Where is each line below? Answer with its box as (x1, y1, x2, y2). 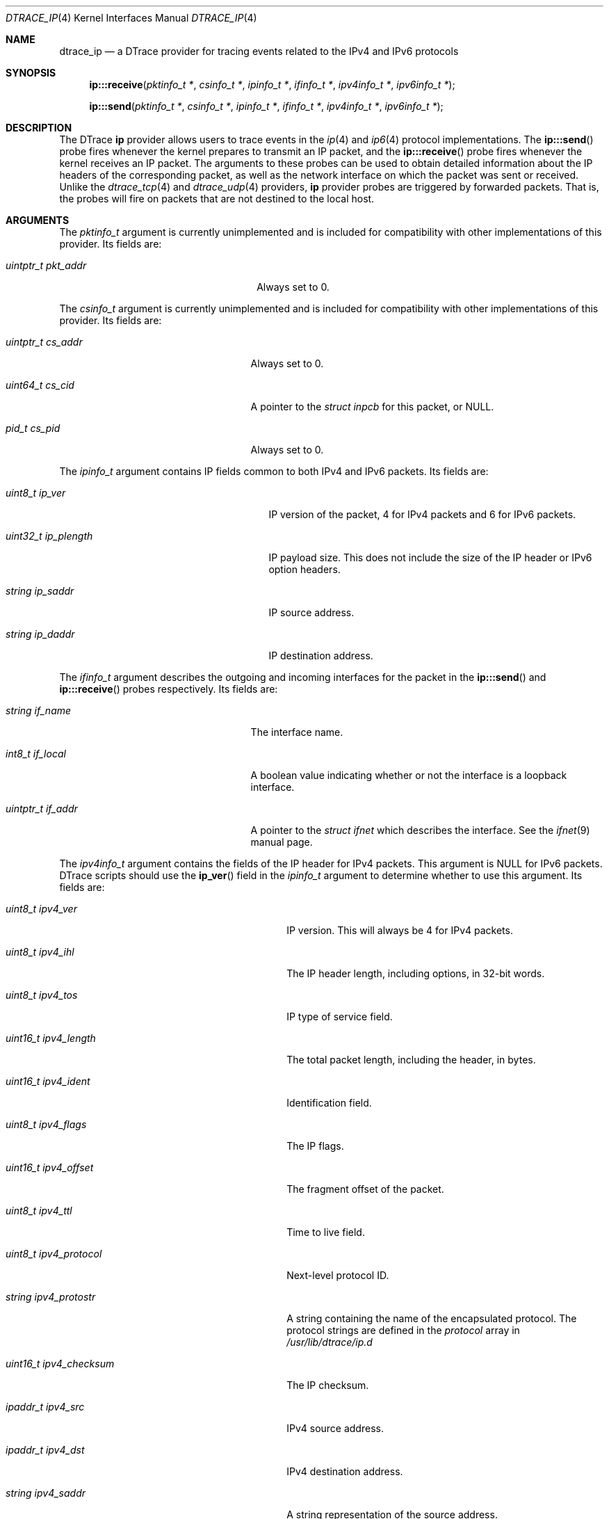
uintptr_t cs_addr (6, 336, 83, 348)
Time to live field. (286, 1226, 365, 1238)
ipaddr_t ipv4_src (6, 1401, 85, 1413)
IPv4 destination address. (286, 1465, 403, 1477)
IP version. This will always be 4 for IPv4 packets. (286, 924, 513, 936)
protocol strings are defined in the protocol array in (286, 1324, 520, 1336)
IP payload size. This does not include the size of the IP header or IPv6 (268, 552, 592, 563)
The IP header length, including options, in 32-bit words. (286, 967, 545, 979)
